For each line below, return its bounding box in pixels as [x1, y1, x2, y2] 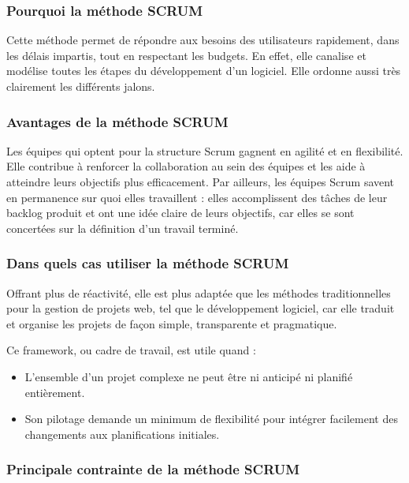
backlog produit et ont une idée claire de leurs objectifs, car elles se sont [6, 204, 355, 221]
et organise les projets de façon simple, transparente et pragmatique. [6, 315, 337, 331]
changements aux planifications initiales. [24, 425, 220, 442]
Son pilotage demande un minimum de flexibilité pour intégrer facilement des [24, 410, 398, 427]
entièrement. [24, 384, 85, 400]
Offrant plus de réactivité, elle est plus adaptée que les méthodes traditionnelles [6, 284, 391, 301]
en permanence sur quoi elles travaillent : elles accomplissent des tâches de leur [6, 189, 388, 205]
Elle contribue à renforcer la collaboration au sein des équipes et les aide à [6, 158, 366, 174]
